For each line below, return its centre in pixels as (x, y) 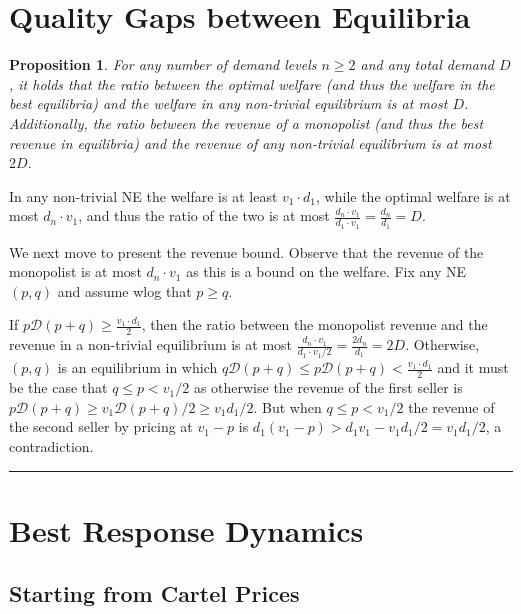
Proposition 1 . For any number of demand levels (163, 64)
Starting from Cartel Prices (154, 593)
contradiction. (51, 446)
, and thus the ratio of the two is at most (204, 215)
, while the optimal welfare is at (413, 195)
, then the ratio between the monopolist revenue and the (314, 324)
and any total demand (427, 64)
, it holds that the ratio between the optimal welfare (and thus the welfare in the (252, 83)
